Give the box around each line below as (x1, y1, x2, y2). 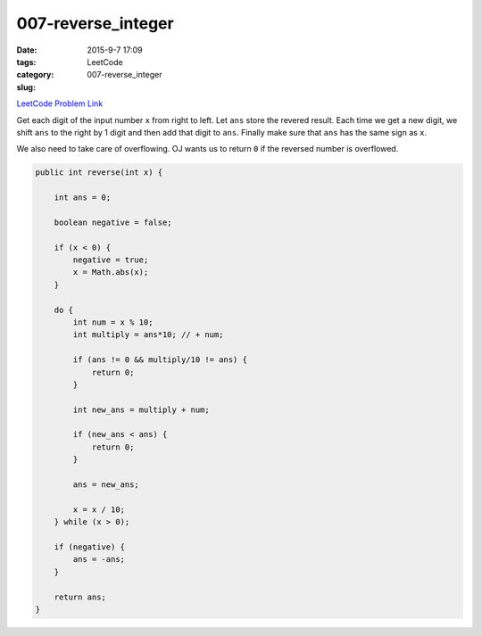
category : (16, 70, 54, 80)
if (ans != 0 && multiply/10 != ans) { (72, 355, 247, 365)
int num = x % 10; (72, 317, 154, 327)
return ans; (54, 591, 107, 602)
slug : (16, 81, 36, 93)
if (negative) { (54, 541, 125, 552)
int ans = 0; (54, 193, 112, 202)
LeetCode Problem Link (16, 98, 104, 109)
